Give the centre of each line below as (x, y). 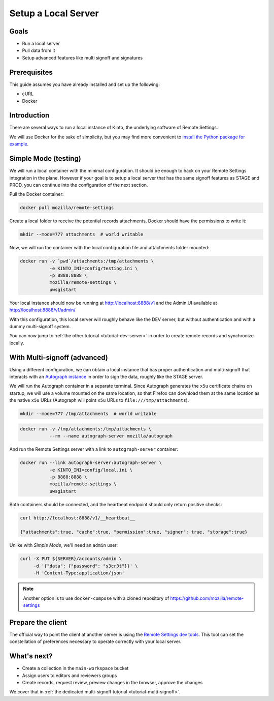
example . (19, 144)
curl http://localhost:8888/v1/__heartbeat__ (78, 518)
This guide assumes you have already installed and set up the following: (84, 84)
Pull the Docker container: (37, 194)
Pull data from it (39, 50)
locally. (17, 343)
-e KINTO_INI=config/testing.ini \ (94, 268)
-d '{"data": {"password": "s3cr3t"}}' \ (85, 566)
